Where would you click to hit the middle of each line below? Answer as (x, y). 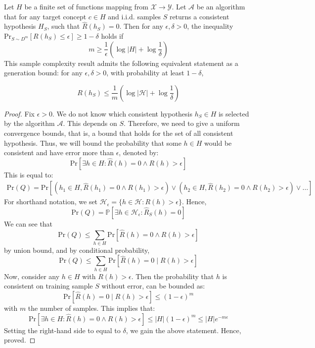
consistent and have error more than (59, 152)
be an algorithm (221, 6)
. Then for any (141, 26)
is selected (234, 113)
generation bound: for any (43, 73)
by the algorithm (29, 123)
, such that (64, 26)
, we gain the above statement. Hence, (183, 330)
